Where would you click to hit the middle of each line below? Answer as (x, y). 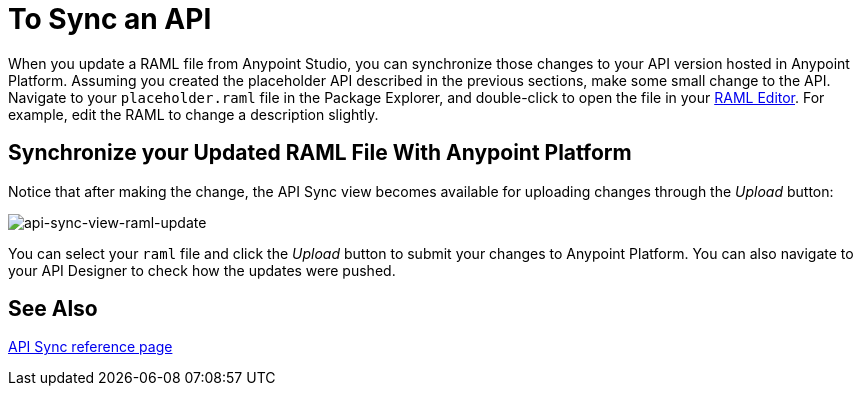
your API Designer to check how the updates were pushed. (202, 270)
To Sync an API (110, 19)
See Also (53, 309)
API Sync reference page (90, 347)
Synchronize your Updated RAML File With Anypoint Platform (320, 153)
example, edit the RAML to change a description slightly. (193, 114)
